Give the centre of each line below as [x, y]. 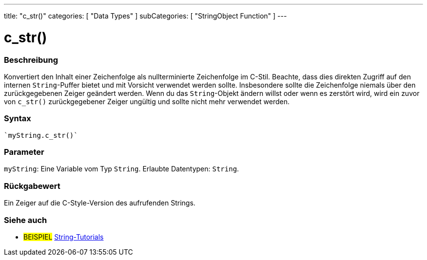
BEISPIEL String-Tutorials [64, 237]
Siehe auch [26, 220]
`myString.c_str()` [41, 135]
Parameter [24, 152]
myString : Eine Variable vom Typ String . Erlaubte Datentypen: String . [122, 169]
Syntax [18, 119]
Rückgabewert [32, 186]
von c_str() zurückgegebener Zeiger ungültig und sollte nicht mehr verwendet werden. [147, 101]
